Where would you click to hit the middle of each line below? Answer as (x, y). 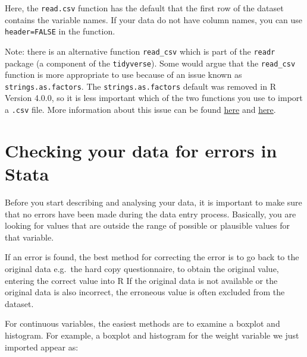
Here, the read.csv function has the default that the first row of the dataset (144, 8)
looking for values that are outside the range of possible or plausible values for (148, 225)
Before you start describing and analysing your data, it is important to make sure (153, 202)
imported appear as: (42, 347)
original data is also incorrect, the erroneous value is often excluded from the (145, 292)
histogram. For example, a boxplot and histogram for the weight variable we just (152, 335)
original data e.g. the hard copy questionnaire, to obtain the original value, (142, 268)
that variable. (29, 237)
